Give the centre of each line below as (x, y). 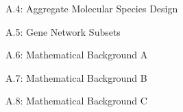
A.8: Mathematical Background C (76, 101)
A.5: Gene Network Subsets (63, 31)
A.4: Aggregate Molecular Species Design (92, 8)
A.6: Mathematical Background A (77, 55)
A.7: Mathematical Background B (76, 77)
